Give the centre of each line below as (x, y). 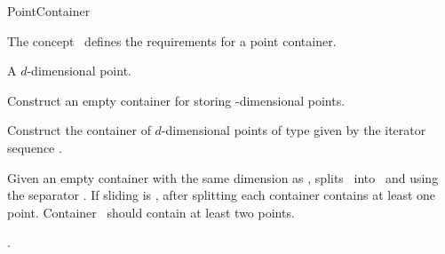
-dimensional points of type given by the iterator (294, 130)
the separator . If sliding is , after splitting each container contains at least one (222, 195)
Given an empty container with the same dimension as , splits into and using (223, 177)
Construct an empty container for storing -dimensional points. (176, 100)
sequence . (35, 147)
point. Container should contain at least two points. (151, 212)
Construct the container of (79, 130)
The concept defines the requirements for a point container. (172, 40)
